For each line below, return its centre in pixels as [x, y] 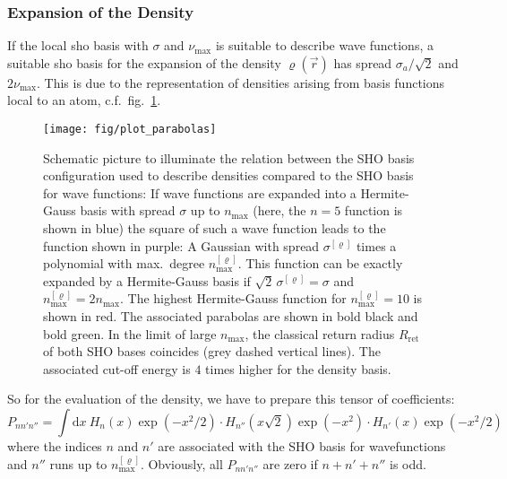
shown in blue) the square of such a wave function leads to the [215, 228]
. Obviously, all [181, 463]
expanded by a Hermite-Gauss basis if [147, 280]
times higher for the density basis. [298, 368]
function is [374, 210]
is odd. [408, 463]
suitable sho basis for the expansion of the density [144, 62]
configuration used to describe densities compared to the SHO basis [228, 175]
